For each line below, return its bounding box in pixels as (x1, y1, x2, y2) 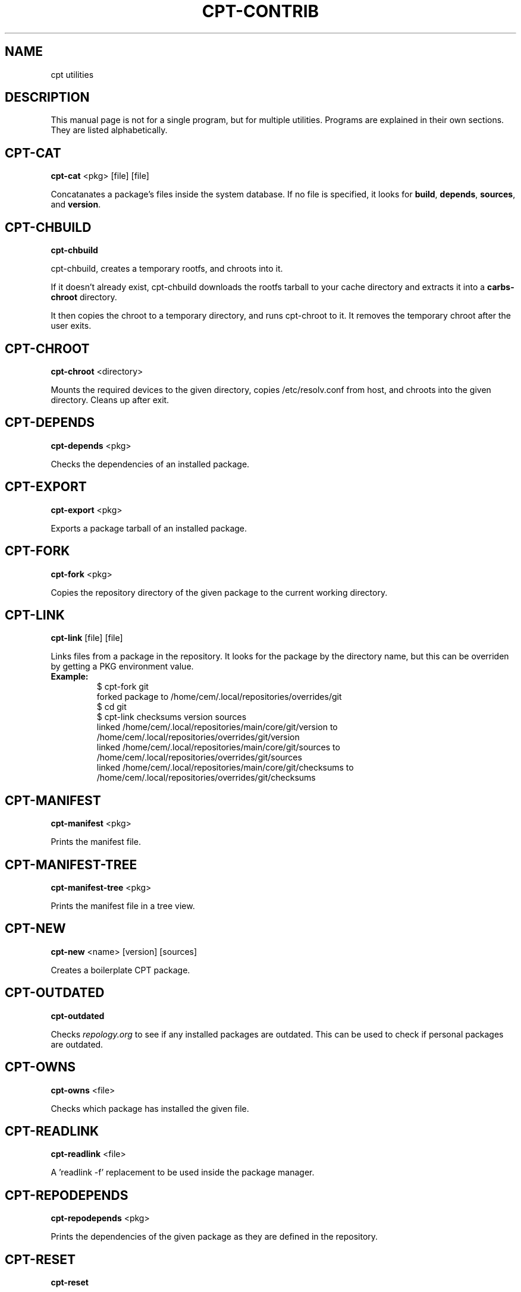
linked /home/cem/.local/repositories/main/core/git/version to (96, 722, 338, 733)
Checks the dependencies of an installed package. (51, 458, 250, 469)
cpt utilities (51, 69, 94, 80)
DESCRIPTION (5, 90, 90, 105)
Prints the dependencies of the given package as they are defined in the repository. (51, 1231, 378, 1242)
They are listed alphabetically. (51, 125, 168, 136)
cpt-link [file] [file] (51, 633, 123, 643)
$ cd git (96, 702, 127, 712)
